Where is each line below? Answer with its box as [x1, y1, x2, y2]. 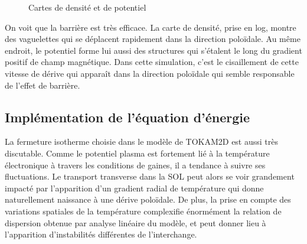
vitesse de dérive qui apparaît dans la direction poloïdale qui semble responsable [5, 67, 295, 79]
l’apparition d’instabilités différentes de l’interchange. [5, 228, 197, 240]
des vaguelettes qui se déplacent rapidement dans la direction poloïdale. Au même [5, 32, 301, 45]
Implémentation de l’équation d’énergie [5, 108, 250, 126]
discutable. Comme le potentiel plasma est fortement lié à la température [5, 147, 270, 159]
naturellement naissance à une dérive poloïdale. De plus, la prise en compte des [5, 193, 291, 206]
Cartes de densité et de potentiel [28, 1, 146, 13]
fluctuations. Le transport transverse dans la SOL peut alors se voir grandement [5, 170, 295, 183]
